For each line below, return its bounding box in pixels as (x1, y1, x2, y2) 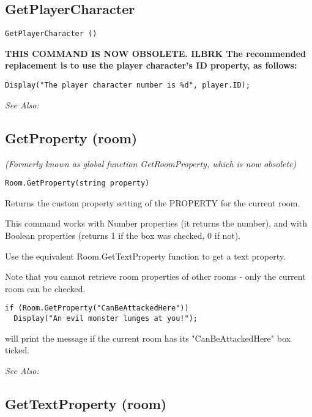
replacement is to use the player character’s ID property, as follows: (5, 59, 297, 72)
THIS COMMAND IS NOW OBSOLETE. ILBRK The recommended (5, 47, 306, 59)
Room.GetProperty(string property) (5, 179, 150, 188)
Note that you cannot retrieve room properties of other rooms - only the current (5, 270, 306, 283)
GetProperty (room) (5, 128, 138, 147)
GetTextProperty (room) (5, 394, 167, 413)
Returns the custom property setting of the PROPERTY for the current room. (5, 196, 300, 209)
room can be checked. (5, 282, 86, 295)
